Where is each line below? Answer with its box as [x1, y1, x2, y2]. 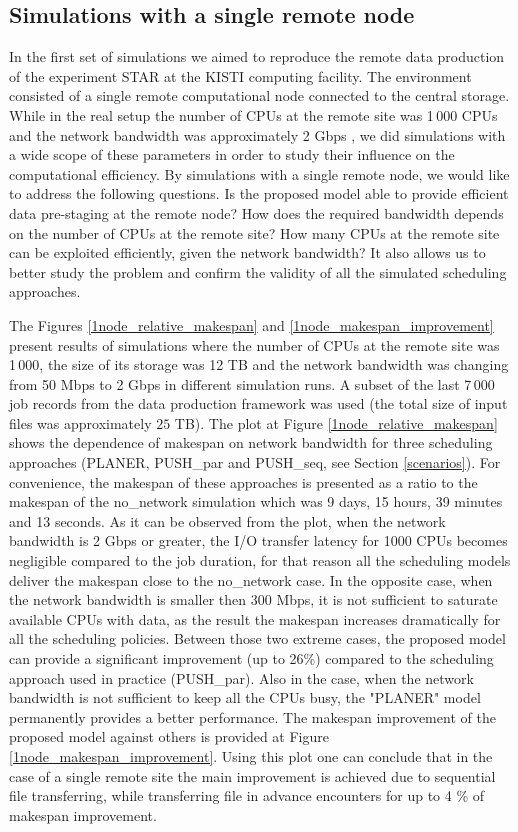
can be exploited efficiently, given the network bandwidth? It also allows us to [9, 242, 486, 263]
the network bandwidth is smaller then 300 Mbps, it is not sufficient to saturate [9, 589, 498, 610]
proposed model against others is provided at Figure [9, 726, 329, 747]
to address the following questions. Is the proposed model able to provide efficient [9, 183, 509, 204]
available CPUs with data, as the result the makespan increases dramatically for [9, 608, 501, 629]
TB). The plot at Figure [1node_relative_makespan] [174, 412, 498, 433]
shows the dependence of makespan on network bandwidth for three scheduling [9, 432, 493, 453]
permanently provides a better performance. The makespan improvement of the [9, 706, 496, 727]
